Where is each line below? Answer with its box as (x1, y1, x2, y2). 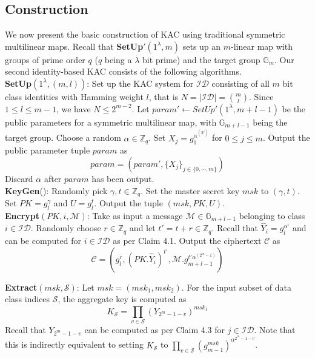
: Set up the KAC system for (87, 76, 194, 89)
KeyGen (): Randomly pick (5, 184, 108, 197)
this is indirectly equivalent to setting (5, 338, 144, 351)
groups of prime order (5, 53, 85, 66)
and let (129, 221, 156, 234)
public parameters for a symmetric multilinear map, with (5, 115, 217, 128)
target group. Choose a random (5, 131, 121, 144)
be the (282, 102, 306, 115)
